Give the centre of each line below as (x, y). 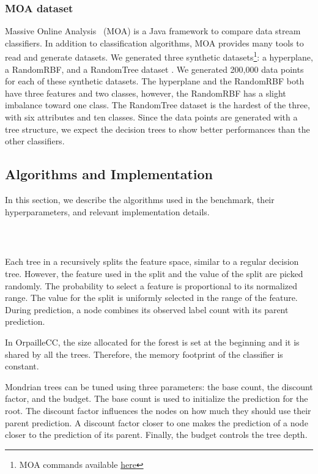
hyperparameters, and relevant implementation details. (107, 211)
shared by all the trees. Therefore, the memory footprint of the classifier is (144, 354)
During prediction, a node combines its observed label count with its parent (147, 309)
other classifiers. (35, 141)
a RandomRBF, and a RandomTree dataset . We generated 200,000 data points (154, 69)
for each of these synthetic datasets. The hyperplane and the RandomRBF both (155, 81)
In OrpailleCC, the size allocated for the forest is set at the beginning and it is (152, 342)
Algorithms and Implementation (109, 174)
